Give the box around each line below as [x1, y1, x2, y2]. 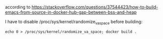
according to [5, 4, 31, 10]
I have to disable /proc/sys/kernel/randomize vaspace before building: [5, 19, 143, 26]
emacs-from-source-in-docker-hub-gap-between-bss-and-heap [5, 9, 137, 15]
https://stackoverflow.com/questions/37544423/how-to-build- [31, 4, 158, 10]
